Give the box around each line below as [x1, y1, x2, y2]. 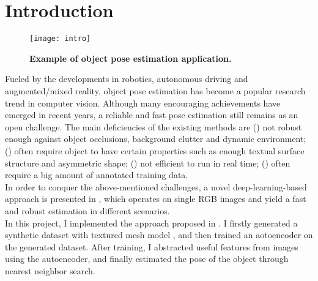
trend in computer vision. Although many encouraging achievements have [5, 96, 281, 109]
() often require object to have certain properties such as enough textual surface [5, 144, 305, 157]
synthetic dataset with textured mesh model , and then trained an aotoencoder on [5, 228, 313, 241]
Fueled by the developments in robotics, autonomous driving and [5, 72, 248, 85]
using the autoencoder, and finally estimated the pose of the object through [5, 252, 289, 265]
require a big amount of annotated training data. [5, 168, 188, 181]
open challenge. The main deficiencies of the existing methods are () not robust [5, 120, 302, 133]
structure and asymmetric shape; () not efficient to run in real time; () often [5, 156, 290, 169]
